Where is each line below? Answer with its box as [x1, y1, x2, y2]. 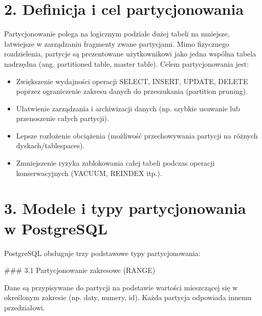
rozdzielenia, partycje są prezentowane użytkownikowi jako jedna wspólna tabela [4, 48, 256, 59]
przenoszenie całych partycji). [16, 113, 109, 124]
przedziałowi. [4, 302, 45, 312]
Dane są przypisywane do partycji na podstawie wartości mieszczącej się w [4, 282, 238, 292]
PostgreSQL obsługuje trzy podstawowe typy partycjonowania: [4, 247, 201, 258]
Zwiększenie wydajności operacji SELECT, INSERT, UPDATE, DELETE [16, 75, 248, 86]
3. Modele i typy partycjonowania [4, 197, 246, 219]
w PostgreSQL [4, 218, 108, 239]
